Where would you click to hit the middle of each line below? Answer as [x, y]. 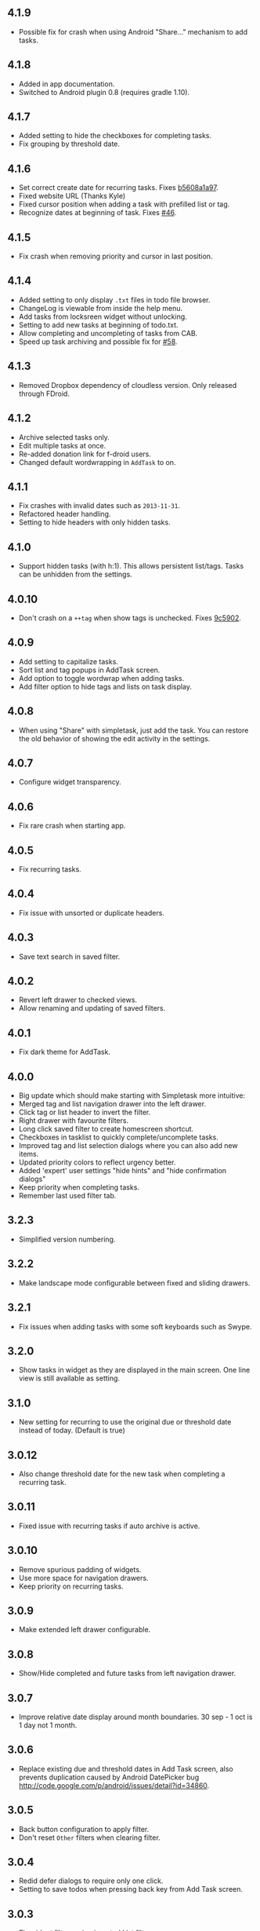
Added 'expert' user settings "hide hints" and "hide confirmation [123, 1171]
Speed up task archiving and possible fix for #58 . [98, 342]
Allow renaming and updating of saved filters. [92, 1008]
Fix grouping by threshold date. [69, 144]
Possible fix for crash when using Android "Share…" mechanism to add [133, 31]
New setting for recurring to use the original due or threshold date [125, 1422]
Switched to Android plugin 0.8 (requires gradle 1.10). [104, 92]
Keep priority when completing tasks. [79, 1187]
